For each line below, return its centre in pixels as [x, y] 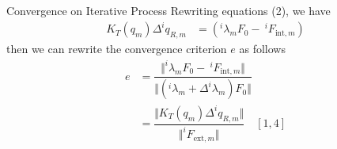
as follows [262, 48]
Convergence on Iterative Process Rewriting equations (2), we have [168, 10]
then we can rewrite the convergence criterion [117, 48]
